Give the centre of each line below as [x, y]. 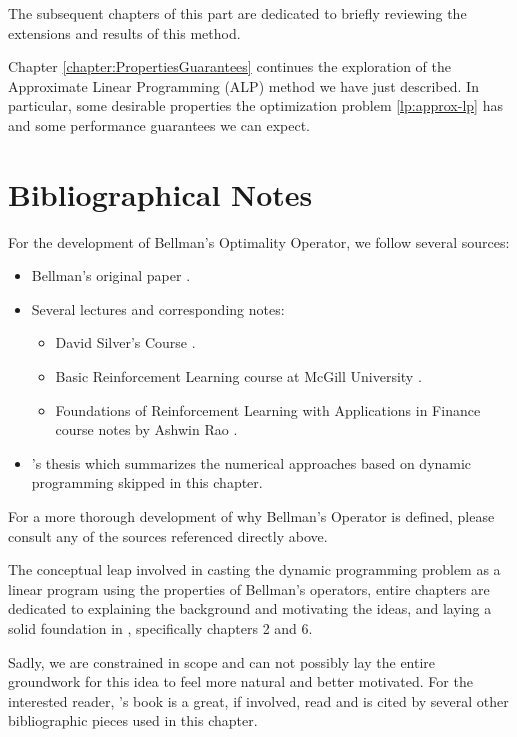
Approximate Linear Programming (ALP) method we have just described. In [243, 85]
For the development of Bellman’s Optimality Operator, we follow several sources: [259, 241]
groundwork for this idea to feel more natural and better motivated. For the [240, 681]
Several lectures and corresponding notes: [158, 308]
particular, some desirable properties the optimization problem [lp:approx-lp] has [255, 105]
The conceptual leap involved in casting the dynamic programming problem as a [254, 569]
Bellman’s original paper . [111, 275]
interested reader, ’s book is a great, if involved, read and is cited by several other [258, 700]
